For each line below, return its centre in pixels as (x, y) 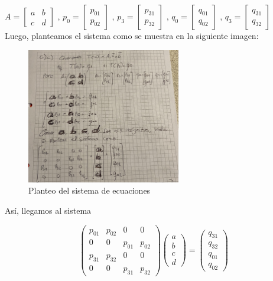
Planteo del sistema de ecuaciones (90, 190)
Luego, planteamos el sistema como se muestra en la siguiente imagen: (132, 35)
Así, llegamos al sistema (48, 210)
